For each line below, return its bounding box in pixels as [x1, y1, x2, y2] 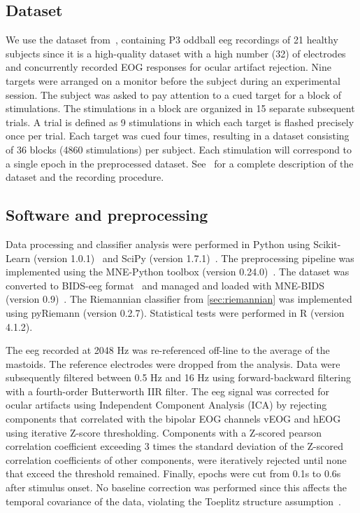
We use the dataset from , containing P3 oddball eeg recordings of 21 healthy [6, 32, 338, 47]
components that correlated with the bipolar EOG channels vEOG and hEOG [6, 411, 341, 426]
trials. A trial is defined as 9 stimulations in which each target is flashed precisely [6, 114, 354, 129]
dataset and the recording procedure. [6, 170, 164, 184]
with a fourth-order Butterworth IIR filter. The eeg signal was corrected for [6, 383, 329, 398]
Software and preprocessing [6, 204, 208, 226]
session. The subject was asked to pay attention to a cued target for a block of [6, 87, 341, 102]
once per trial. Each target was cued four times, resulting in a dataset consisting [6, 128, 350, 143]
